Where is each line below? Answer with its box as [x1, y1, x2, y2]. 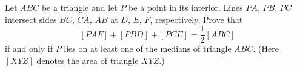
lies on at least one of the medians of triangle [64, 42, 232, 55]
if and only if [5, 42, 53, 55]
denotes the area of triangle [36, 54, 139, 66]
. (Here [253, 42, 279, 55]
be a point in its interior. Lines [128, 1, 243, 13]
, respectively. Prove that [150, 13, 243, 25]
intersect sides [5, 13, 57, 25]
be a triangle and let [41, 1, 118, 13]
